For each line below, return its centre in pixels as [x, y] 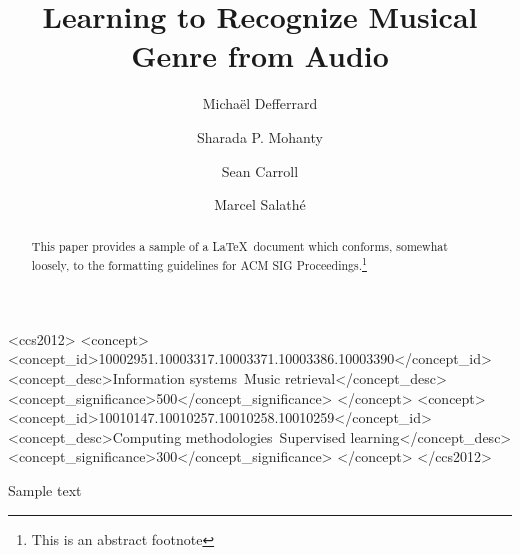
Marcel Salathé [260, 204]
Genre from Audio [260, 55]
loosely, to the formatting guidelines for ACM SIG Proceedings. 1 [199, 264]
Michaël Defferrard [260, 103]
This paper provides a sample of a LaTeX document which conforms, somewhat [239, 246]
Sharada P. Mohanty [260, 136]
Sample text [45, 489]
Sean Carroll [260, 170]
